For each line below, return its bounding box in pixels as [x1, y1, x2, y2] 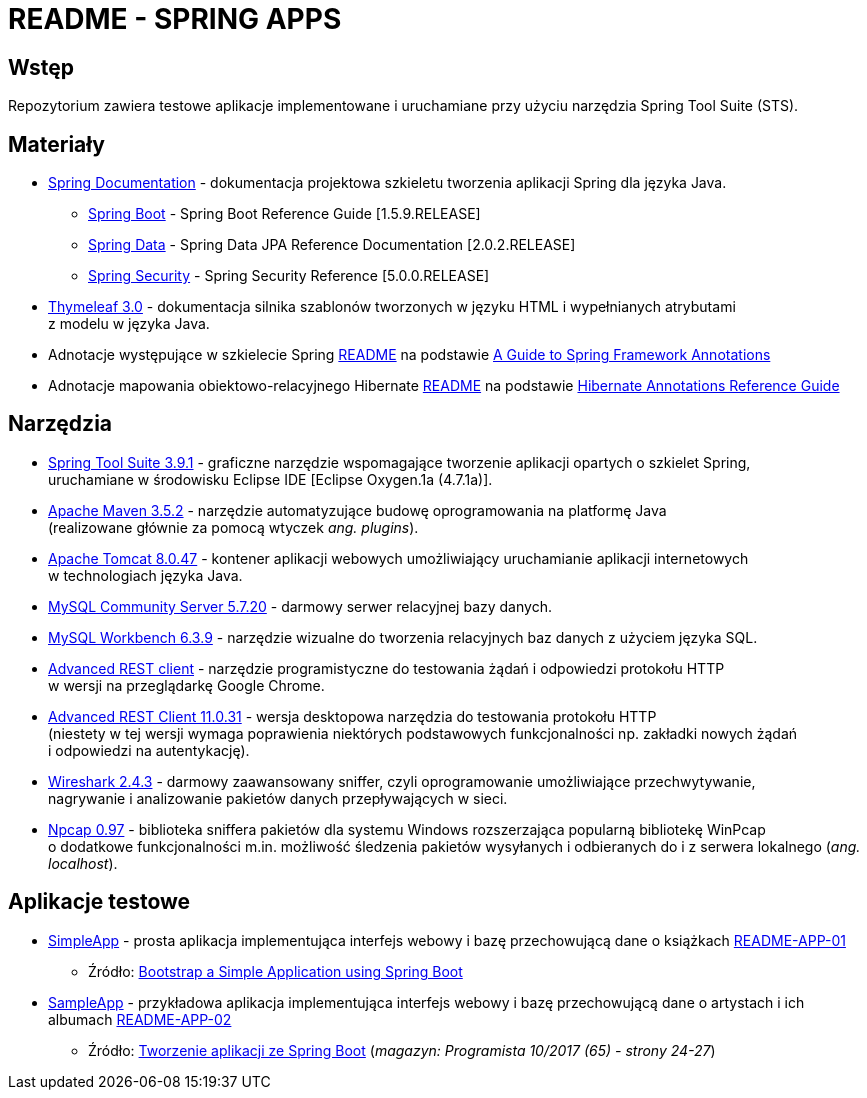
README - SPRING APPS [8, 2, 342, 36]
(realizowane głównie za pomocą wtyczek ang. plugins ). [48, 518, 419, 536]
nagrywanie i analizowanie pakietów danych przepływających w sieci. [48, 789, 508, 807]
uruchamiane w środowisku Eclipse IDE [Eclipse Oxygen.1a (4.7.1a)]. [48, 470, 493, 488]
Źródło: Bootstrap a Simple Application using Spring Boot [88, 962, 463, 980]
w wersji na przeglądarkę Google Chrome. [48, 676, 325, 694]
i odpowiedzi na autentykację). [48, 741, 250, 759]
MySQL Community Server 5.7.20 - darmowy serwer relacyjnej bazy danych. [48, 597, 552, 615]
